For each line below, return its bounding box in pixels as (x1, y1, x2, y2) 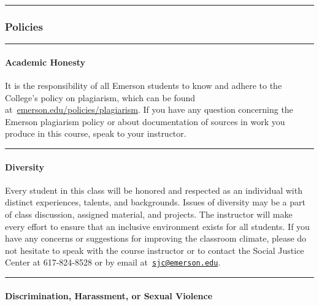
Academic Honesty (5, 55, 86, 68)
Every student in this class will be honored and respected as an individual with (5, 183, 302, 196)
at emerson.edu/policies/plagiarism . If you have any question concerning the (5, 103, 293, 116)
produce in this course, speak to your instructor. (5, 127, 186, 140)
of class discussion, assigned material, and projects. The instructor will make (5, 207, 293, 220)
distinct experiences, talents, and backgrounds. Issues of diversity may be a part (5, 196, 306, 208)
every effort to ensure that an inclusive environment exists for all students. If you (5, 220, 310, 232)
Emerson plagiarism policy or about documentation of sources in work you (5, 115, 285, 128)
